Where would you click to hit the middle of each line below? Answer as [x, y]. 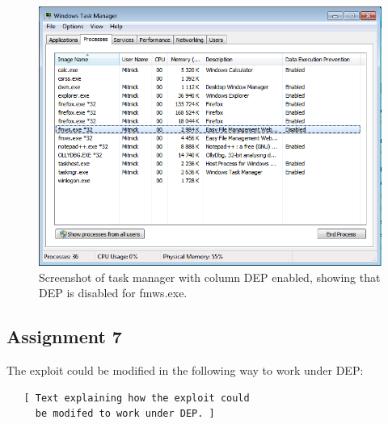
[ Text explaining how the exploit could [137, 398]
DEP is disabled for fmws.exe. [113, 293]
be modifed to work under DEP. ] [125, 414]
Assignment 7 [64, 336]
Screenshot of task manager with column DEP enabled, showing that [210, 277]
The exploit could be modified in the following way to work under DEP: [185, 370]
